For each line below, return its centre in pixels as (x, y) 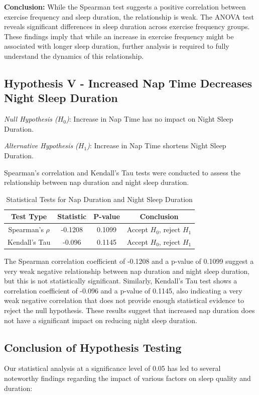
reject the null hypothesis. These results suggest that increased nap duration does (129, 310)
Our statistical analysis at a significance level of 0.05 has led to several (112, 368)
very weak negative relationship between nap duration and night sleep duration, (127, 271)
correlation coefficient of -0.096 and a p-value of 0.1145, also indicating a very (123, 290)
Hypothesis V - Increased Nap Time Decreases (128, 83)
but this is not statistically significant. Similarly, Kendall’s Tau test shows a (121, 281)
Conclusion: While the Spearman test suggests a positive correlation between (125, 7)
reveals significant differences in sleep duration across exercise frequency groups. (127, 26)
